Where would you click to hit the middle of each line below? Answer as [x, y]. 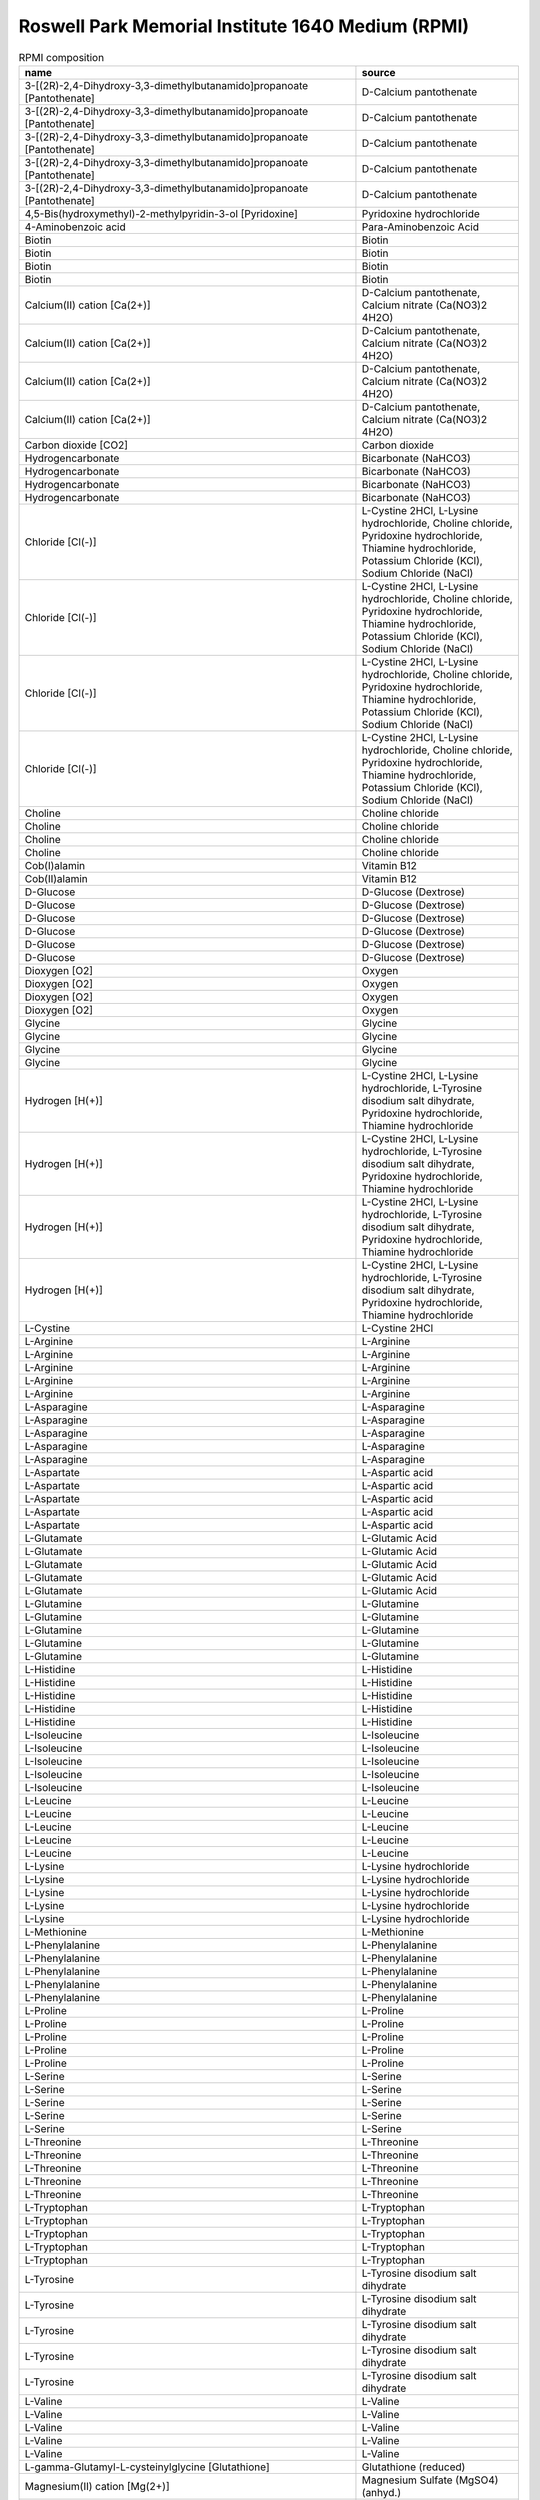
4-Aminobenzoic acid [75, 227]
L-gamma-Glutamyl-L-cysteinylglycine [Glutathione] [147, 2467]
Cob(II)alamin [56, 878]
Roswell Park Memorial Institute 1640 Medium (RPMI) [244, 26]
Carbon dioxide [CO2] [76, 445]
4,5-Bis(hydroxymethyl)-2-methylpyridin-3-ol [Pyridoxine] [161, 213]
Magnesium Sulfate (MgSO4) [430, 2480]
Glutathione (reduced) [413, 2467]
